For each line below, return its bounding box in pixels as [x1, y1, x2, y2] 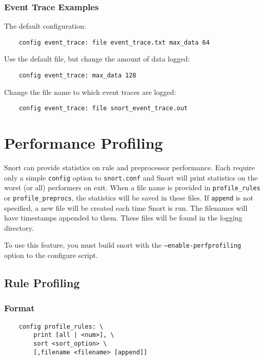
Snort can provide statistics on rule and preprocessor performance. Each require [4, 162, 255, 173]
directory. [4, 222, 34, 233]
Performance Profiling [4, 132, 163, 153]
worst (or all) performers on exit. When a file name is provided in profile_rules [4, 182, 260, 193]
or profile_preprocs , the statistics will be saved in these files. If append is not [4, 192, 254, 203]
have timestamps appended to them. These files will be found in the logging [4, 212, 242, 223]
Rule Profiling [4, 275, 80, 291]
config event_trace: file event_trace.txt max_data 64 [18, 38, 210, 46]
